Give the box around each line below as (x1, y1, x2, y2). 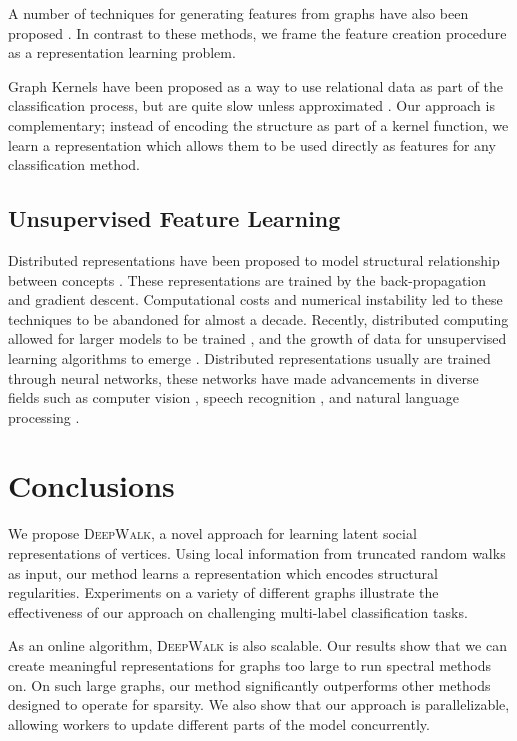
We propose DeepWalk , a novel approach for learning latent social (8, 523, 417, 544)
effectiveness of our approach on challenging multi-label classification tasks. (8, 601, 468, 622)
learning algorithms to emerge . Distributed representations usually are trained (8, 347, 491, 368)
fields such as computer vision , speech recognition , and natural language (8, 387, 459, 408)
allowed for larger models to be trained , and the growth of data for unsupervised (8, 328, 507, 349)
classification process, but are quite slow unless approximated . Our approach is (8, 95, 495, 116)
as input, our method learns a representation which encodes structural (8, 562, 438, 583)
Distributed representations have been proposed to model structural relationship (8, 249, 500, 270)
